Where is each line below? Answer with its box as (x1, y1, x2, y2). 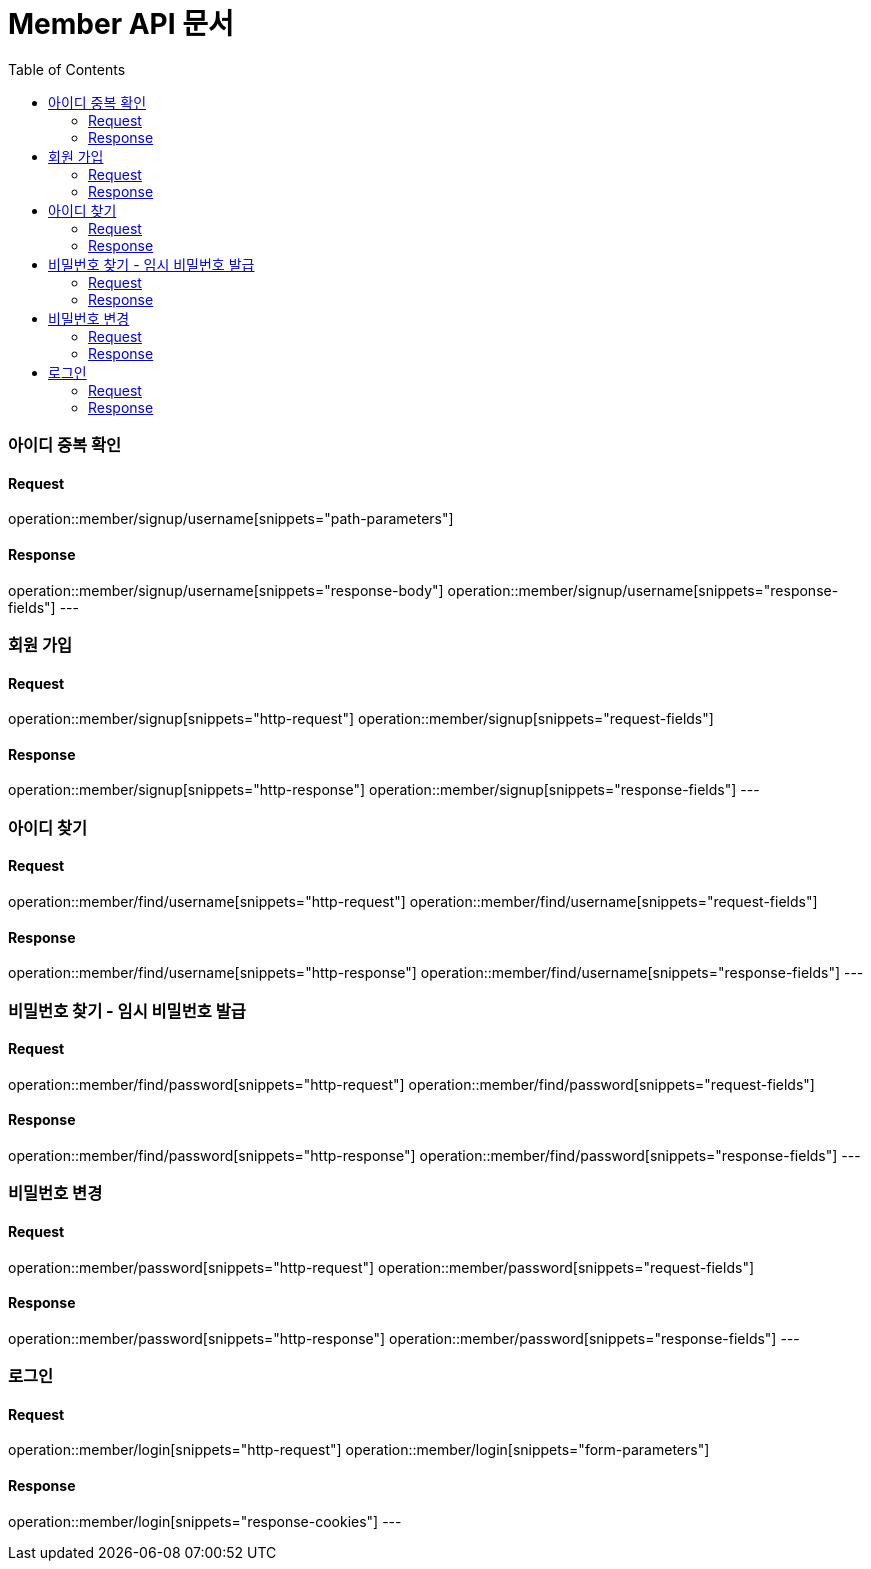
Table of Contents (8, 60, 126, 78)
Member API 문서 (8, 7, 234, 41)
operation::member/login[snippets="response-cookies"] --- (8, 1512, 402, 1530)
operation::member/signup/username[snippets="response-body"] (8, 581, 444, 599)
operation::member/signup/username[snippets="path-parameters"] (8, 510, 454, 528)
